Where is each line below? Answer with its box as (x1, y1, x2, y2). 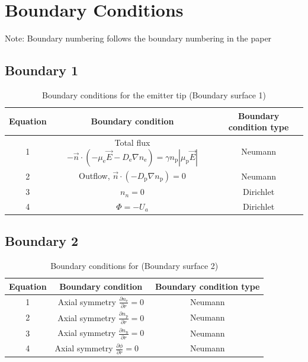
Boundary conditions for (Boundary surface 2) (50, 260, 219, 272)
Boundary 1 (5, 61, 79, 79)
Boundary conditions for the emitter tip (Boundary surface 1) (42, 88, 266, 101)
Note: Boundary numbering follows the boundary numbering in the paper (5, 32, 272, 44)
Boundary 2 (5, 232, 79, 250)
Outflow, (79, 169, 110, 181)
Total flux (114, 136, 150, 148)
